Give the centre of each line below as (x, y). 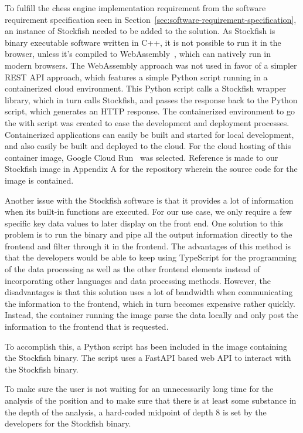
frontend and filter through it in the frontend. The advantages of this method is (148, 246)
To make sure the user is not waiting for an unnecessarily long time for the (139, 389)
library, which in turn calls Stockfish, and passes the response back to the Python (151, 99)
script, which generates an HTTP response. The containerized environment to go (150, 111)
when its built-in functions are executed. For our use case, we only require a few (148, 212)
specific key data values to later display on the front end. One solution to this (144, 223)
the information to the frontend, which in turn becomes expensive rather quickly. (150, 303)
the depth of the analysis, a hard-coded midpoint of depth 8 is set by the (136, 412)
